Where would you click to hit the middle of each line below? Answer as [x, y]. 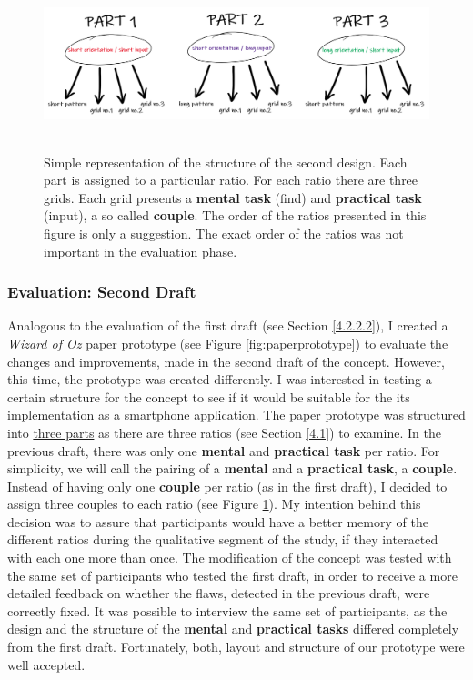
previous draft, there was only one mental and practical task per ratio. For [224, 450]
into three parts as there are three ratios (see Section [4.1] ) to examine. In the [224, 432]
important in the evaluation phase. [141, 251]
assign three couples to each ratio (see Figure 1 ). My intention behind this [214, 504]
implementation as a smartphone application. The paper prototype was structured [236, 415]
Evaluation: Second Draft [102, 292]
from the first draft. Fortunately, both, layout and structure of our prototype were [236, 647]
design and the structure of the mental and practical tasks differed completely [233, 629]
